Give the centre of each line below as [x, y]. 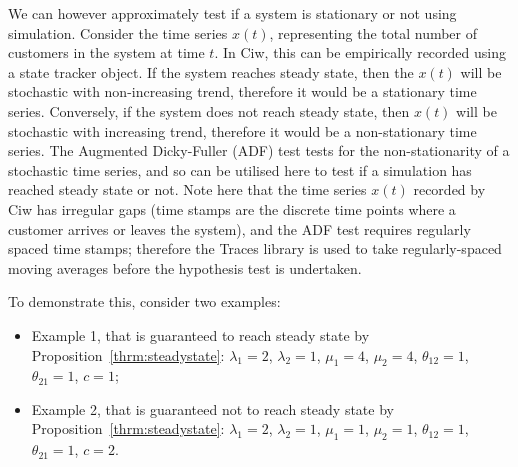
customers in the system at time [106, 52]
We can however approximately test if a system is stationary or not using [232, 13]
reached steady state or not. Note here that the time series [187, 189]
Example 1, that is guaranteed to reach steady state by [200, 334]
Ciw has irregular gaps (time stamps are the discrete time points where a [232, 208]
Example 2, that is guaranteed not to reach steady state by [212, 408]
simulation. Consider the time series [118, 32]
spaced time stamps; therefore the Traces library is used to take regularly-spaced [255, 248]
